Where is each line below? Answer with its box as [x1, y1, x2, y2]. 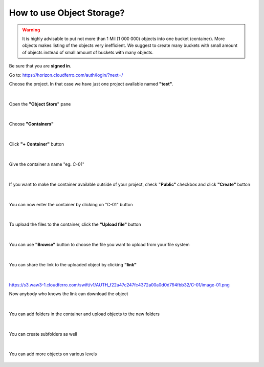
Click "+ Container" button [9, 141, 64, 147]
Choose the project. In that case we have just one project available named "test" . [9, 81, 174, 86]
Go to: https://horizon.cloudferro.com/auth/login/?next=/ [9, 72, 123, 78]
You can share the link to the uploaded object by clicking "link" [9, 261, 137, 267]
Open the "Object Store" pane [9, 101, 71, 107]
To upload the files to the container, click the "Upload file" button [9, 221, 141, 227]
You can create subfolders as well [9, 331, 78, 337]
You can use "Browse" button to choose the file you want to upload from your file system [9, 242, 190, 248]
